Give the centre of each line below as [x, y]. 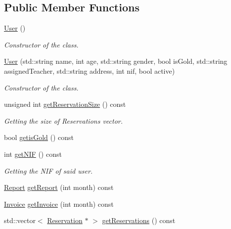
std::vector [20, 220]
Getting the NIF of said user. [48, 170]
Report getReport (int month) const [59, 187]
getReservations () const [139, 220]
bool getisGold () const [39, 137]
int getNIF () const [33, 154]
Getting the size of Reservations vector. [64, 120]
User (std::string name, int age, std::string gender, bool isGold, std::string [116, 61]
